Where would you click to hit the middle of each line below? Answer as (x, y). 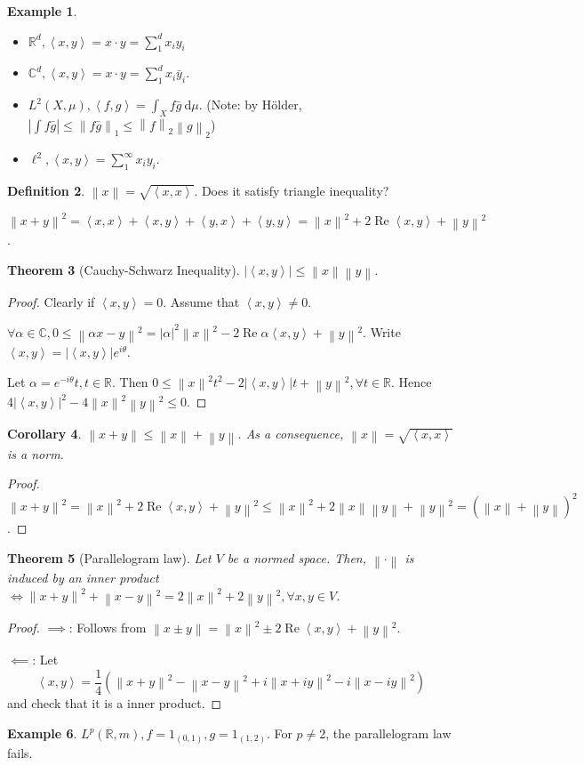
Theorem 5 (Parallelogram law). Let (109, 558)
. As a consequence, (291, 434)
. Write (382, 331)
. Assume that (201, 302)
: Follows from (108, 628)
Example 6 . (42, 733)
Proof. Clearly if (51, 302)
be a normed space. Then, (297, 558)
